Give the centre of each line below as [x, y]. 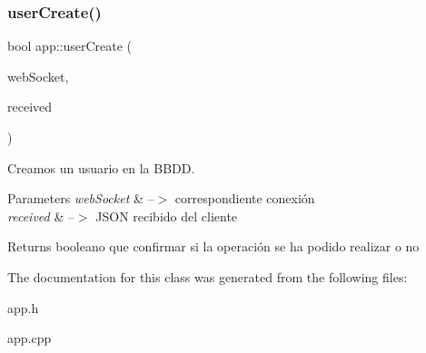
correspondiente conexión [245, 198]
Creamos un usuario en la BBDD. [101, 167]
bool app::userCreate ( [70, 46]
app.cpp [30, 338]
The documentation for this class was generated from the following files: [208, 276]
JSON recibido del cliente [167, 216]
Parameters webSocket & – [81, 198]
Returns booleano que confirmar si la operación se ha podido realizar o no [213, 246]
